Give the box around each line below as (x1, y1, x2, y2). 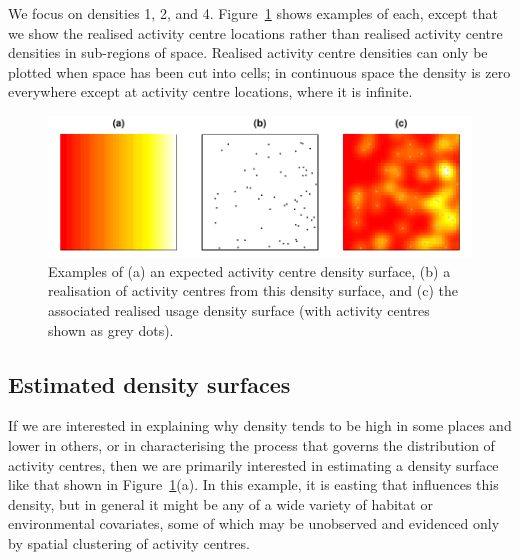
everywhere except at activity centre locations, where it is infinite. (8, 81, 413, 102)
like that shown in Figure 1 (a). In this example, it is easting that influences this (8, 474, 499, 495)
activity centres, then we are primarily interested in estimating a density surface (8, 454, 499, 475)
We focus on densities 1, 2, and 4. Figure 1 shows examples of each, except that (8, 3, 498, 23)
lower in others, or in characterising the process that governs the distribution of (8, 435, 495, 456)
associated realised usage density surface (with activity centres (48, 300, 430, 321)
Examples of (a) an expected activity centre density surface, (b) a (48, 260, 451, 281)
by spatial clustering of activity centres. (8, 533, 250, 554)
